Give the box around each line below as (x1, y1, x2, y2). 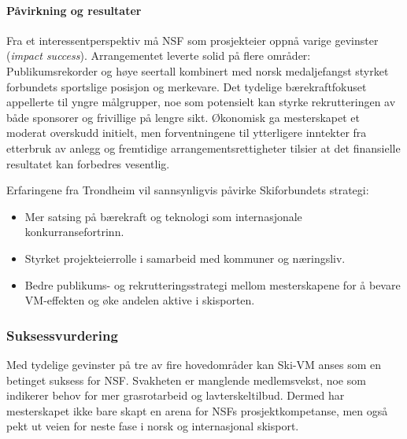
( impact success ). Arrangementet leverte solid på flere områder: (6, 47, 311, 64)
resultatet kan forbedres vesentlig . (6, 155, 170, 172)
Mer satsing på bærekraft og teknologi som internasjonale (24, 208, 302, 224)
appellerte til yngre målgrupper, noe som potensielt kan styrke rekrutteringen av (6, 94, 396, 110)
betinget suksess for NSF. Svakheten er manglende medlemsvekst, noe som (6, 371, 366, 388)
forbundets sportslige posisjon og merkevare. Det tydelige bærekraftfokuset (6, 78, 367, 94)
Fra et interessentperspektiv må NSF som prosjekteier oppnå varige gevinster (6, 31, 379, 48)
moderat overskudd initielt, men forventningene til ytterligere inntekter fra (6, 124, 367, 141)
